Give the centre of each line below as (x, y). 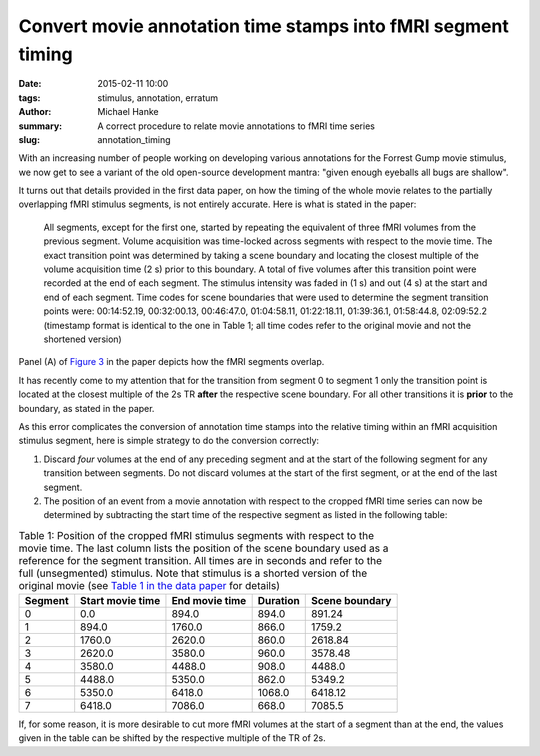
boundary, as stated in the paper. (86, 408)
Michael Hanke (128, 112)
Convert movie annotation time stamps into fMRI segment (263, 26)
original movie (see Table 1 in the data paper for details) (149, 585)
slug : (29, 139)
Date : (30, 84)
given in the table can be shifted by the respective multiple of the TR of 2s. (172, 738)
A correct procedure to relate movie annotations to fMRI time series (236, 126)
